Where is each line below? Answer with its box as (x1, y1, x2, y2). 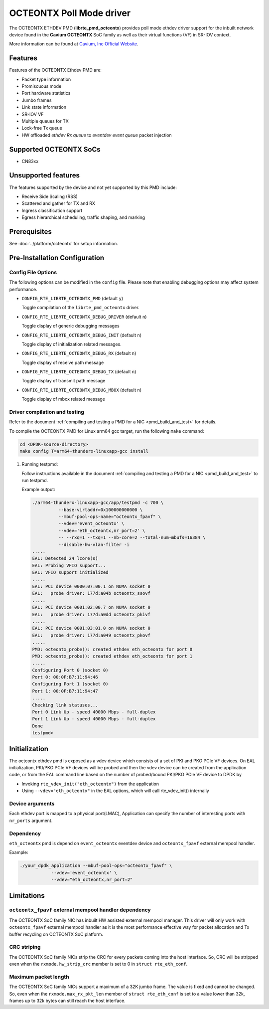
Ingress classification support (21, 207, 83, 213)
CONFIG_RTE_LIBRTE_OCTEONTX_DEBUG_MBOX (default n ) (21, 387, 142, 393)
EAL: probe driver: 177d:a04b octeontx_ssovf (32, 591, 150, 596)
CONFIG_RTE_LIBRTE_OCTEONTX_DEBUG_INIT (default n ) (21, 332, 142, 338)
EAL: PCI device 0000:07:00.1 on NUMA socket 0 (32, 584, 150, 589)
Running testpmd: (21, 461, 58, 467)
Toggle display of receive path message (21, 359, 104, 365)
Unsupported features (9, 171, 80, 179)
